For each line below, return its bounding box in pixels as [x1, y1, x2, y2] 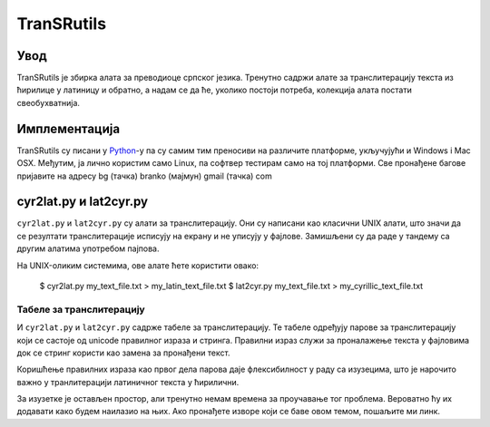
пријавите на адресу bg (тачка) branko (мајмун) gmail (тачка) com [16, 170, 272, 181]
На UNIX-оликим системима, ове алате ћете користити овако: [16, 259, 259, 271]
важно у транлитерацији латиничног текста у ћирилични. [16, 376, 240, 387]
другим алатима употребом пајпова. [16, 243, 160, 254]
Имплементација [16, 121, 121, 136]
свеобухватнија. [16, 97, 81, 108]
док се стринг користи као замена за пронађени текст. [16, 347, 230, 358]
